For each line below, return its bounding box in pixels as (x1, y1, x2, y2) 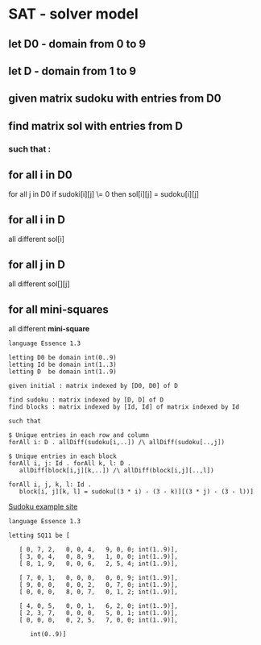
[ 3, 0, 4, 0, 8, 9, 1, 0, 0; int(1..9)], (19, 552, 179, 560)
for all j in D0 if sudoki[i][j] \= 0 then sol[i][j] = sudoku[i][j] (8, 189, 200, 199)
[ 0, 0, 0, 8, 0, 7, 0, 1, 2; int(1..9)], (19, 588, 179, 596)
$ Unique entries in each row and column (8, 431, 150, 439)
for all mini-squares (8, 302, 109, 316)
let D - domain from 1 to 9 (8, 64, 137, 77)
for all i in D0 (8, 169, 72, 182)
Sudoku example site (8, 501, 78, 511)
